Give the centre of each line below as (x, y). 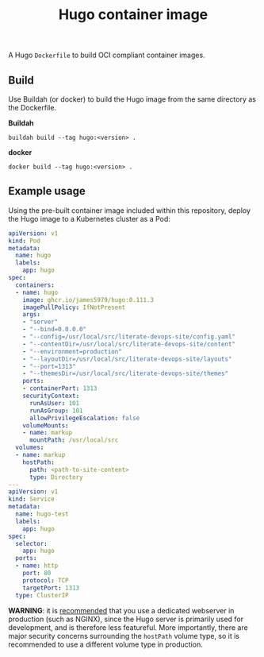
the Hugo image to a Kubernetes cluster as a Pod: (89, 218)
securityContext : (51, 396)
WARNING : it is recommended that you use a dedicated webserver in (121, 610)
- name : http (37, 566)
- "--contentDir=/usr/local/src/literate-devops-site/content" (129, 344)
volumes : (30, 448)
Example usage (47, 191)
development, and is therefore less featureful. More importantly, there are (128, 627)
